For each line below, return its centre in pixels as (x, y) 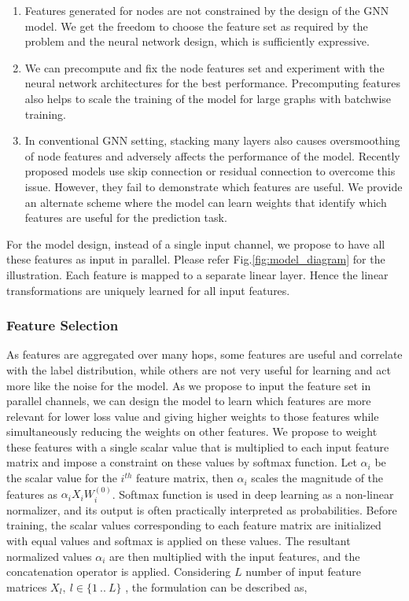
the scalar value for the (62, 478)
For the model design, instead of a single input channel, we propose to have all (196, 243)
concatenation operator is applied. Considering (119, 572)
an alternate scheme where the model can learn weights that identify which (206, 202)
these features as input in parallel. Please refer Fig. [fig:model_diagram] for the (196, 259)
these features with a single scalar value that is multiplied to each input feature (198, 446)
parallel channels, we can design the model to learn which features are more (189, 401)
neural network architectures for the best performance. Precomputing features (212, 83)
